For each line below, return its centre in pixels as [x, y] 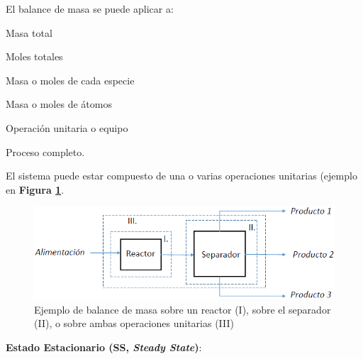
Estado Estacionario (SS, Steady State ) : [104, 347]
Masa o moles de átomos [59, 104]
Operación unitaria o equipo [67, 127]
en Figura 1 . [35, 189]
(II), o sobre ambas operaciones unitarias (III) [134, 323]
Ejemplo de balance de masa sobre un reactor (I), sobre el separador [183, 309]
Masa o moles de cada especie [70, 80]
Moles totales [34, 56]
